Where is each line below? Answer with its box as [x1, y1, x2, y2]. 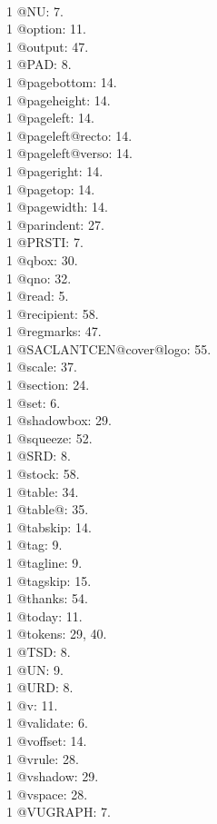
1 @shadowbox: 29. [6, 411, 112, 430]
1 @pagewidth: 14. [6, 197, 109, 216]
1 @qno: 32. [6, 268, 72, 287]
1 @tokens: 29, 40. [6, 624, 107, 643]
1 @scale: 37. [6, 357, 77, 376]
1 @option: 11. [6, 19, 86, 38]
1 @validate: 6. [6, 713, 88, 732]
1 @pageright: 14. [6, 161, 104, 180]
